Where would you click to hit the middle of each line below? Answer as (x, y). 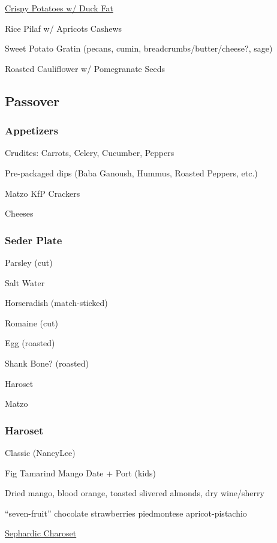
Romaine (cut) (31, 322)
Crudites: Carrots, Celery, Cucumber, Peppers (90, 153)
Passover (32, 100)
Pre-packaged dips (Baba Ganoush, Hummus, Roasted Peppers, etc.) (131, 172)
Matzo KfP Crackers (43, 193)
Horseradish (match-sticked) (56, 303)
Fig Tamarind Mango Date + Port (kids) (80, 472)
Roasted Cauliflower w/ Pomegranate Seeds (85, 68)
